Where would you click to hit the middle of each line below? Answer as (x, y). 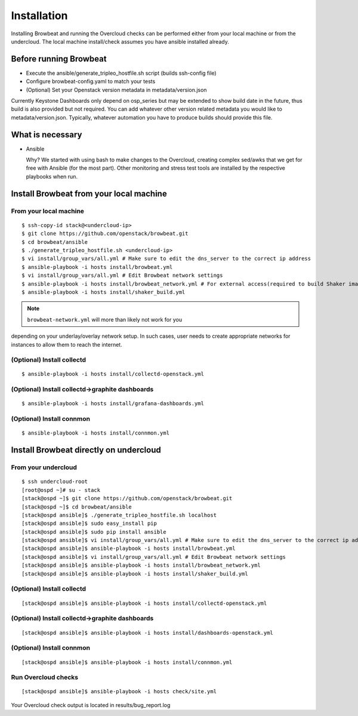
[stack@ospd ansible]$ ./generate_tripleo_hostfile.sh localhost (119, 515)
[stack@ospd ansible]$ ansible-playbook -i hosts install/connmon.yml (127, 662)
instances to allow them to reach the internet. (67, 344)
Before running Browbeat (59, 59)
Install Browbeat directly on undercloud (86, 450)
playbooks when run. (52, 176)
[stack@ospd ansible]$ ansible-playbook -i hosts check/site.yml (119, 691)
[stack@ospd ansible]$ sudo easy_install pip (89, 524)
